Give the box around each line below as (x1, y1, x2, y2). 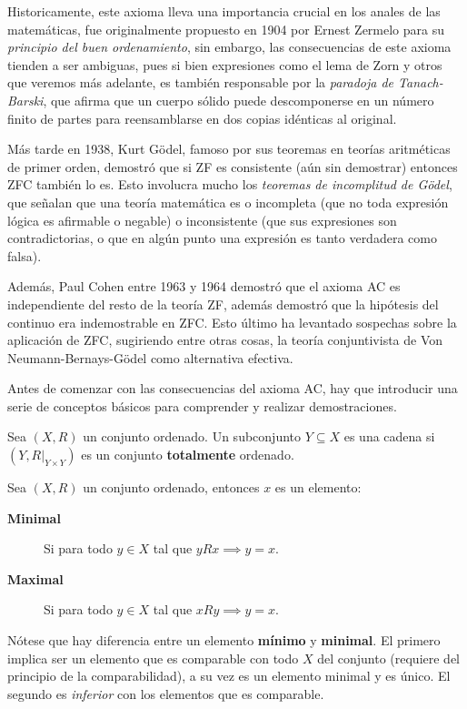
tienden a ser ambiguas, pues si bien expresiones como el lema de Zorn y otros (7, 55, 442, 74)
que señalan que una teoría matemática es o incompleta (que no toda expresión (7, 192, 449, 211)
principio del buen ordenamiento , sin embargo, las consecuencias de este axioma (7, 37, 452, 56)
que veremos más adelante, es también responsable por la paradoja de (7, 73, 394, 92)
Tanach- (398, 73, 443, 92)
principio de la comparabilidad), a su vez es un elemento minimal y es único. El (7, 666, 451, 685)
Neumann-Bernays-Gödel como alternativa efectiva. (7, 348, 293, 367)
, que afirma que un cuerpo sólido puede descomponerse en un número (43, 90, 434, 109)
